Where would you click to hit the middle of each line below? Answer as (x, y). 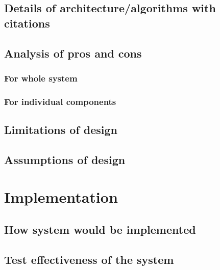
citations (27, 23)
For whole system (41, 78)
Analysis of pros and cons (73, 53)
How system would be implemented (100, 229)
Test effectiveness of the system (89, 259)
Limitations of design (61, 130)
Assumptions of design (65, 159)
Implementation (61, 197)
